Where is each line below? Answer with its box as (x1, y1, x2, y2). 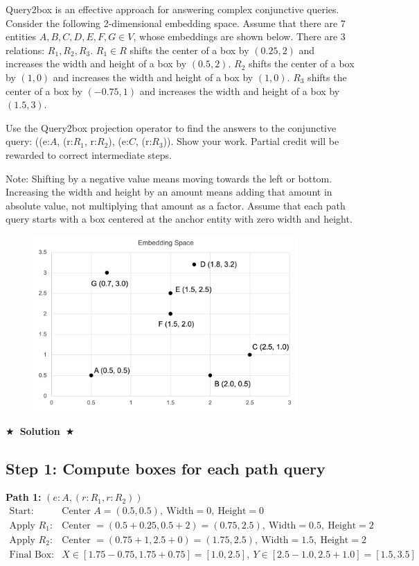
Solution (19, 423, 60, 438)
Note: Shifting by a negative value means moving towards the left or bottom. (6, 171, 332, 185)
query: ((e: (6, 134, 50, 148)
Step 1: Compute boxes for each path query (6, 457, 326, 479)
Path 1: (6, 490, 42, 504)
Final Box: (9, 550, 55, 560)
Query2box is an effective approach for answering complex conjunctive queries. (6, 2, 339, 16)
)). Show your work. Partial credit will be (163, 134, 339, 148)
